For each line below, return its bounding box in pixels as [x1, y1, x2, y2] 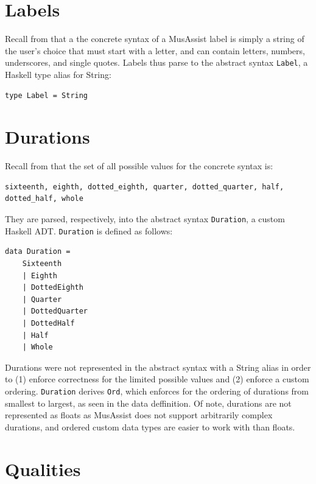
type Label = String [5, 91, 88, 100]
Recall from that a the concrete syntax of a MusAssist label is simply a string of [5, 32, 304, 45]
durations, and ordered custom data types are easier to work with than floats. [5, 420, 295, 433]
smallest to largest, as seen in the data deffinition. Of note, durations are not [5, 396, 292, 409]
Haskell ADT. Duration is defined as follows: [5, 224, 173, 237]
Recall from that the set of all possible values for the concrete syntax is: [5, 160, 273, 172]
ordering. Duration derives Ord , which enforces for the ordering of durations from [5, 384, 309, 397]
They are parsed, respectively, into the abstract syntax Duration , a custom [5, 212, 285, 225]
